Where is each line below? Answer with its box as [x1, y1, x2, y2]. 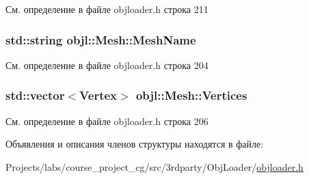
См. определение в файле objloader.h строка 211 [5, 2, 209, 16]
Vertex [79, 87, 117, 104]
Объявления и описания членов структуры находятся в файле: [5, 137, 264, 151]
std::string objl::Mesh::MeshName [5, 31, 196, 48]
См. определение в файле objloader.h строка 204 [5, 57, 209, 72]
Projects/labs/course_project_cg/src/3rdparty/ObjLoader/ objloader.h [5, 159, 304, 174]
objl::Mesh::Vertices [135, 87, 247, 104]
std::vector [5, 87, 65, 104]
